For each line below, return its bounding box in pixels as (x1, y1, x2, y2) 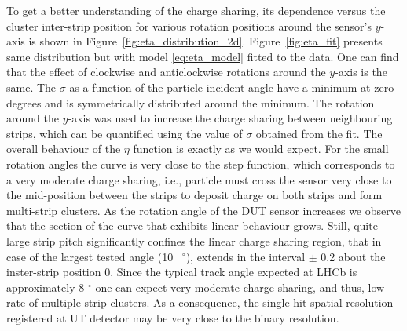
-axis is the (335, 64, 387, 80)
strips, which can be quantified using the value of (6, 125, 243, 141)
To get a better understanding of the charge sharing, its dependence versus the (6, 2, 386, 18)
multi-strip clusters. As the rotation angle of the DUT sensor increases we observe (6, 202, 401, 218)
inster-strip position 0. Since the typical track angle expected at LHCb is (6, 264, 357, 280)
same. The (6, 78, 57, 95)
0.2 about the (321, 248, 386, 264)
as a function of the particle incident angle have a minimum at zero (69, 78, 394, 95)
